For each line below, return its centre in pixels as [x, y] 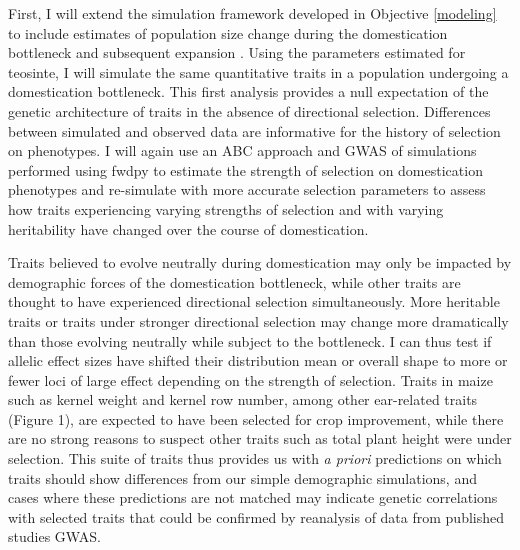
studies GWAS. [54, 536]
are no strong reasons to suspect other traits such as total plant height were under [260, 438]
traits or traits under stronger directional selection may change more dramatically [258, 320]
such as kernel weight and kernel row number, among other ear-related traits [243, 399]
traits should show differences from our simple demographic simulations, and [242, 477]
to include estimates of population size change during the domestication [228, 32]
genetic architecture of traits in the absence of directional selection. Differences [249, 110]
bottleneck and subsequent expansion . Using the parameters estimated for [237, 52]
